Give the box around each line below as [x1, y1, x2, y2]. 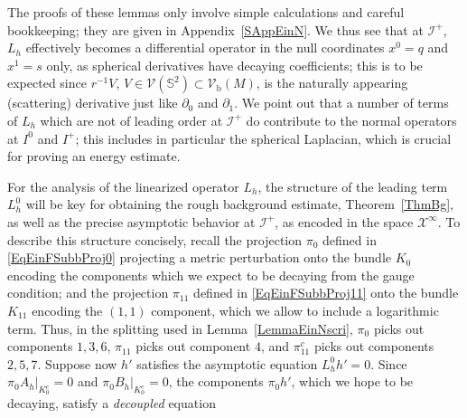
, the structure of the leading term [257, 176, 448, 195]
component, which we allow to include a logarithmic [151, 300, 439, 319]
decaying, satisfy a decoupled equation [7, 394, 216, 413]
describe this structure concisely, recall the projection [7, 230, 303, 249]
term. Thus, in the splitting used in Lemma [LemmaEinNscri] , [7, 318, 353, 337]
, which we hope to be [291, 372, 414, 391]
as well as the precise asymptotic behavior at [7, 212, 256, 231]
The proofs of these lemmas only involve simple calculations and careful [7, 3, 405, 21]
